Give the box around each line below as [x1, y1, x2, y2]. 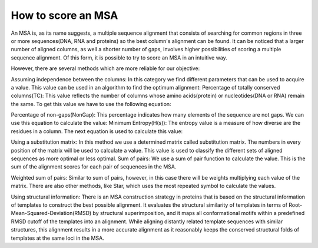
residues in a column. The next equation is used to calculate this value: [11, 127, 183, 135]
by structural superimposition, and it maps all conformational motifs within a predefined [92, 210, 305, 217]
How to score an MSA [11, 9, 118, 22]
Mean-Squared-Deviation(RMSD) [11, 210, 92, 217]
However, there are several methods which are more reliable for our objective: [11, 65, 200, 72]
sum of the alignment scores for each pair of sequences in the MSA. [11, 163, 177, 170]
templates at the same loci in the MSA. [11, 234, 104, 242]
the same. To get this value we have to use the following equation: [11, 100, 171, 107]
